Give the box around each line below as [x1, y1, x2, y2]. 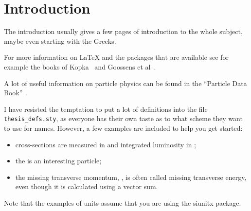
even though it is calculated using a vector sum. [15, 181, 158, 192]
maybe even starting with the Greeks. [4, 35, 116, 46]
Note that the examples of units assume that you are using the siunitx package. [4, 197, 241, 208]
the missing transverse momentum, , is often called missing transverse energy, [15, 172, 247, 182]
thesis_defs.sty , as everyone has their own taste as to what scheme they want [4, 113, 243, 123]
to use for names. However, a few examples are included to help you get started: [4, 123, 243, 133]
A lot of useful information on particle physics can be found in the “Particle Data [4, 78, 247, 88]
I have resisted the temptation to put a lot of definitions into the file [4, 104, 208, 114]
